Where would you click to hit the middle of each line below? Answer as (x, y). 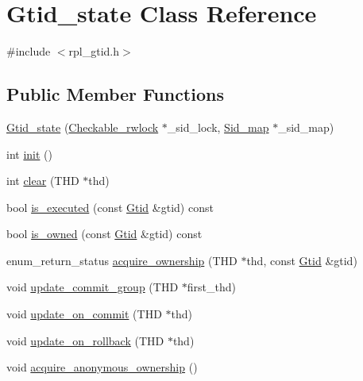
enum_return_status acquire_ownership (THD (122, 260)
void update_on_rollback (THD (85, 340)
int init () (29, 154)
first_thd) (211, 287)
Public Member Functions (115, 94)
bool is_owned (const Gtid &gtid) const (104, 234)
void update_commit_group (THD (93, 287)
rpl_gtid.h (94, 51)
